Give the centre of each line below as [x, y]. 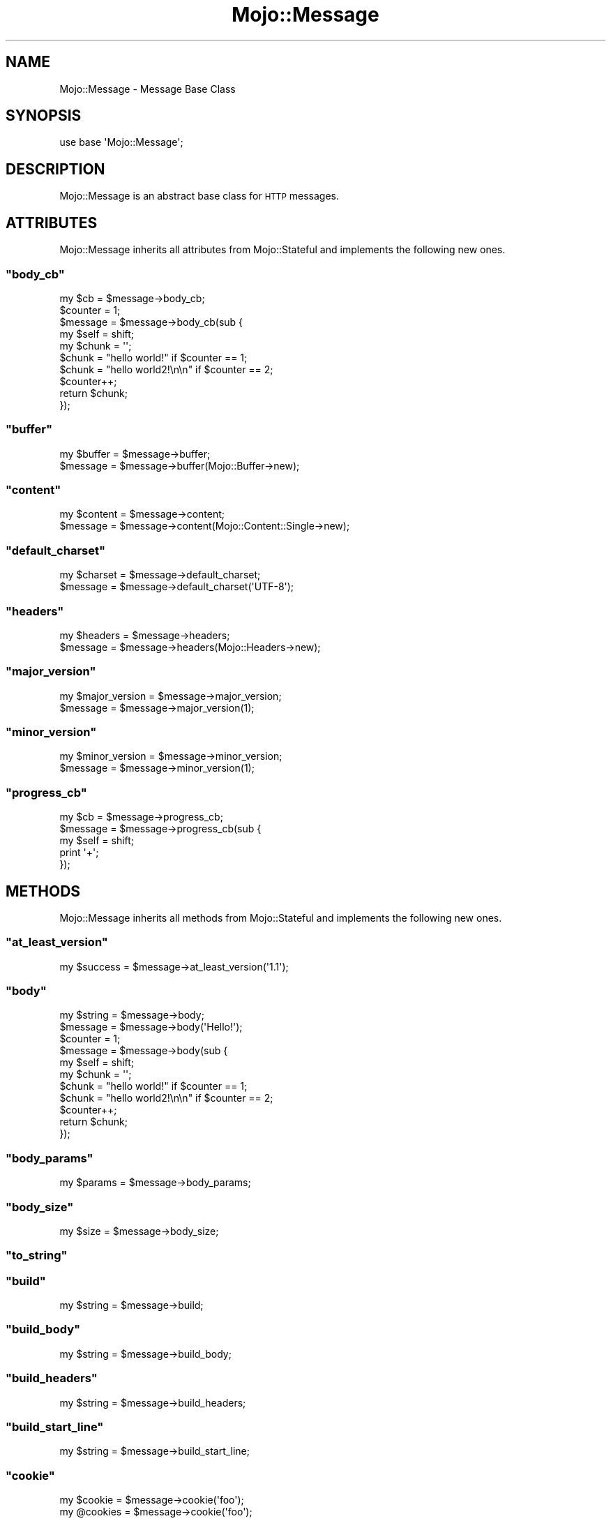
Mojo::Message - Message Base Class [148, 89]
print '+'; [79, 853]
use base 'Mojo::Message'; [121, 142]
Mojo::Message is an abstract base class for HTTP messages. [199, 196]
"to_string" [37, 1256]
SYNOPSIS [44, 116]
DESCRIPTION [55, 169]
